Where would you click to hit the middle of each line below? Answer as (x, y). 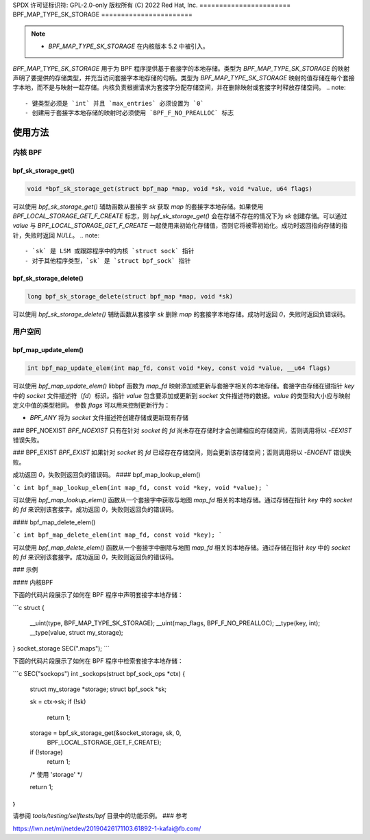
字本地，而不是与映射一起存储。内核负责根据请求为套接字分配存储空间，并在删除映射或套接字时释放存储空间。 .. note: (179, 87)
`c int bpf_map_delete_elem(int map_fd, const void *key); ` (118, 535)
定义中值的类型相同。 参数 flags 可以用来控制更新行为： (91, 405)
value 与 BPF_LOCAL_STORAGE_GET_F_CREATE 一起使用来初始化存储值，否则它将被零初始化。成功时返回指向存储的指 (180, 226)
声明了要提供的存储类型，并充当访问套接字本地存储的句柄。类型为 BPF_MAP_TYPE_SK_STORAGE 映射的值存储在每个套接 (184, 78)
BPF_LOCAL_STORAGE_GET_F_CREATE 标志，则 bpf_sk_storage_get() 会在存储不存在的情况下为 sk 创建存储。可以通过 (180, 216)
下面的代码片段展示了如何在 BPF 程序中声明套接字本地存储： (98, 595)
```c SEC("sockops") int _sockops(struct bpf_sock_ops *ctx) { (99, 673)
